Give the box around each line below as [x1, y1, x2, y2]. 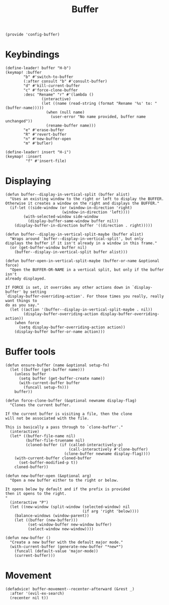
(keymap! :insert [5, 154, 42, 159]
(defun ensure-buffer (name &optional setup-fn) [5, 363, 110, 368]
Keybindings [5, 49, 60, 60]
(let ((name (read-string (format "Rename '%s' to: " [41, 101, 157, 106]
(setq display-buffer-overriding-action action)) [18, 325, 125, 330]
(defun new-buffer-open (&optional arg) [5, 473, 92, 479]
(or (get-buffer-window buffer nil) [10, 245, 87, 250]
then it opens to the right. [5, 491, 67, 496]
